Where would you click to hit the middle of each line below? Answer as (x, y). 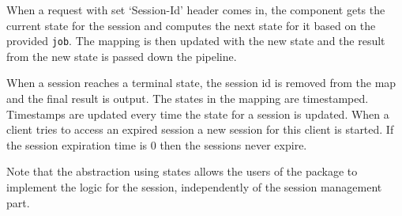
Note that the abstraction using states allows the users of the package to (182, 171)
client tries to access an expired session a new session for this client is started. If (200, 129)
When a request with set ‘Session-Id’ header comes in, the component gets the (196, 9)
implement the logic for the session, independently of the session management (194, 187)
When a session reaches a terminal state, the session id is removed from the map (201, 83)
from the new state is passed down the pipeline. (122, 56)
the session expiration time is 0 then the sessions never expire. (157, 144)
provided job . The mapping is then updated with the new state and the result (196, 41)
